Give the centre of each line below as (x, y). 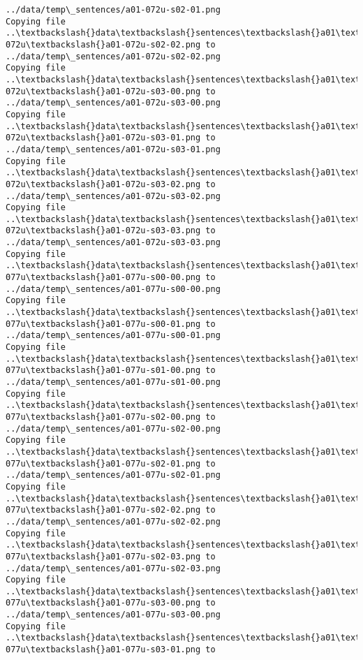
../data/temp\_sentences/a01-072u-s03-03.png (113, 243)
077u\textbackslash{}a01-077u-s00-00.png (103, 278)
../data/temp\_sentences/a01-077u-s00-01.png (113, 336)
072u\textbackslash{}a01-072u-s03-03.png (103, 231)
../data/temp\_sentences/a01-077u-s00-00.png (113, 289)
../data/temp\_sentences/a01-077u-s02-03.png (113, 568)
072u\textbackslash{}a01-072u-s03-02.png (103, 184)
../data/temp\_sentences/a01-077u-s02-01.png (113, 475)
